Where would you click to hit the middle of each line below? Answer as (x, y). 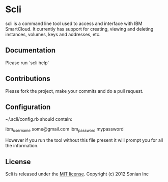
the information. (22, 146)
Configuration (28, 107)
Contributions (28, 79)
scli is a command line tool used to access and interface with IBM (74, 23)
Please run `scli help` (27, 63)
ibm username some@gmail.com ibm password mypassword (64, 130)
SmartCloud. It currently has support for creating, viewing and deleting (79, 29)
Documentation (31, 50)
